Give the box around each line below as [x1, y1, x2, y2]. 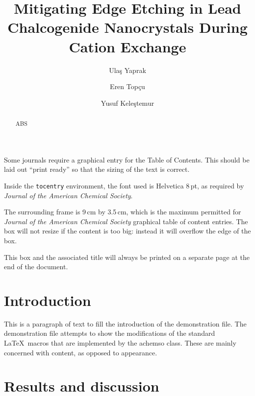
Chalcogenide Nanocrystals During [7, 17, 248, 37]
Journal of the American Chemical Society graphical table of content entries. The [4, 216, 248, 226]
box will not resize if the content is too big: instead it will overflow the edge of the [4, 226, 251, 236]
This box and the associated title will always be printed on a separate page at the [4, 252, 250, 262]
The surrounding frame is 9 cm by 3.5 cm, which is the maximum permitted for [4, 207, 241, 217]
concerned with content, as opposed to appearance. [4, 347, 157, 357]
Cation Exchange [69, 36, 186, 56]
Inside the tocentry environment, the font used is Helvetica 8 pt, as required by [4, 180, 244, 190]
